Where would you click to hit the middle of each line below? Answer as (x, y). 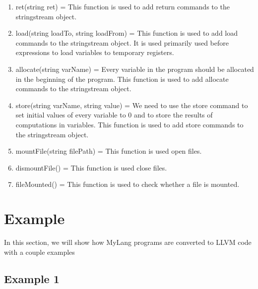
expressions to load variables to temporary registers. (95, 52)
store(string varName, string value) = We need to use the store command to (132, 105)
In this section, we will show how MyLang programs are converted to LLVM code (128, 242)
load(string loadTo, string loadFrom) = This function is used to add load (127, 33)
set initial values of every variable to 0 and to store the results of (114, 115)
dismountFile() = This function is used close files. (91, 167)
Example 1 (32, 278)
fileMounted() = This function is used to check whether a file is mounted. (128, 184)
